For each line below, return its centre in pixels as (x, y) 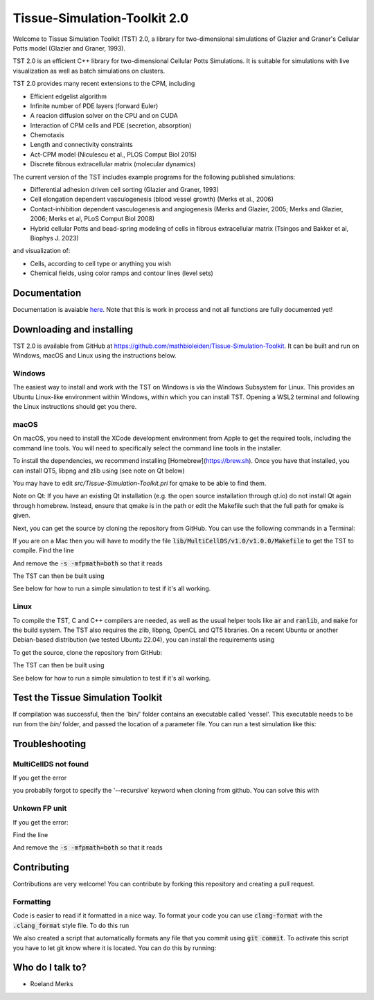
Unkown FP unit (40, 809)
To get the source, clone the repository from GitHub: (88, 652)
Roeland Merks (52, 984)
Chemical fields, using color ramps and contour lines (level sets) (122, 273)
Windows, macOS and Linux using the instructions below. (95, 356)
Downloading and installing (73, 329)
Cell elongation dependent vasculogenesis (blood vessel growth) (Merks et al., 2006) (152, 199)
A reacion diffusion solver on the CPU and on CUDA (104, 116)
